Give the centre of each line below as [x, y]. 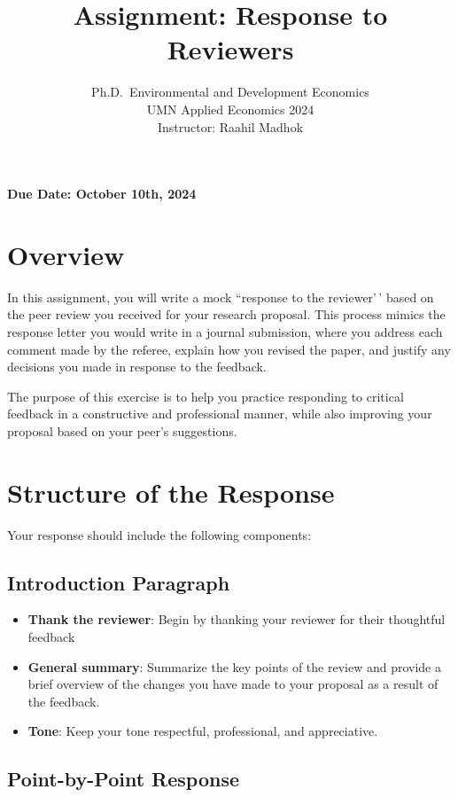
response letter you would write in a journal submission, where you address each [225, 332]
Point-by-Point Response [124, 779]
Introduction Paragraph [119, 582]
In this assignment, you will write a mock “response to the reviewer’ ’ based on [221, 297]
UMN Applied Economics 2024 [230, 109]
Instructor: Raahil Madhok [230, 126]
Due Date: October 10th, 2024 [102, 194]
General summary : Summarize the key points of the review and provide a [234, 666]
